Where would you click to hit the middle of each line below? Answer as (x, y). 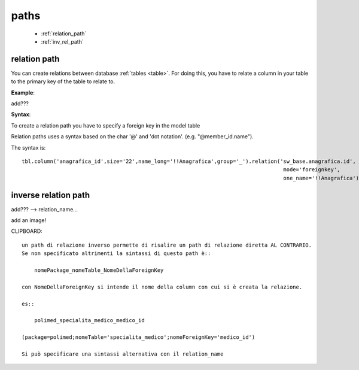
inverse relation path (51, 195)
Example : (23, 92)
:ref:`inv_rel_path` (62, 41)
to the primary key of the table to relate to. (63, 81)
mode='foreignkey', (312, 170)
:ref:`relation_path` (64, 34)
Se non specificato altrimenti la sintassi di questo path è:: (116, 254)
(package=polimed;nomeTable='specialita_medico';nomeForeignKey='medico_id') (139, 337)
